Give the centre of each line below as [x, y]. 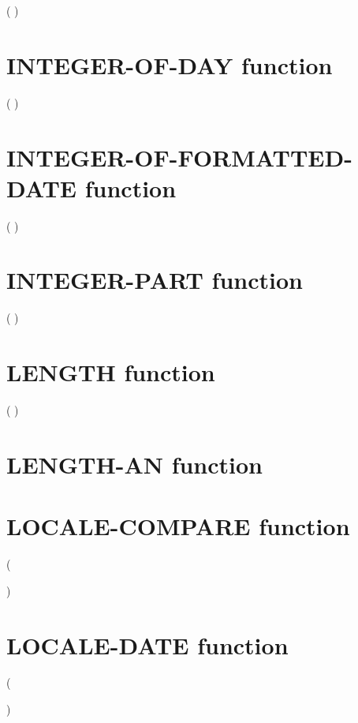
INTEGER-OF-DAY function [170, 64]
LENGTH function [111, 372]
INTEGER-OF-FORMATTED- [179, 157]
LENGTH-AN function [134, 464]
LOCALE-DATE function [147, 644]
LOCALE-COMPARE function [178, 526]
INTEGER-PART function [155, 280]
